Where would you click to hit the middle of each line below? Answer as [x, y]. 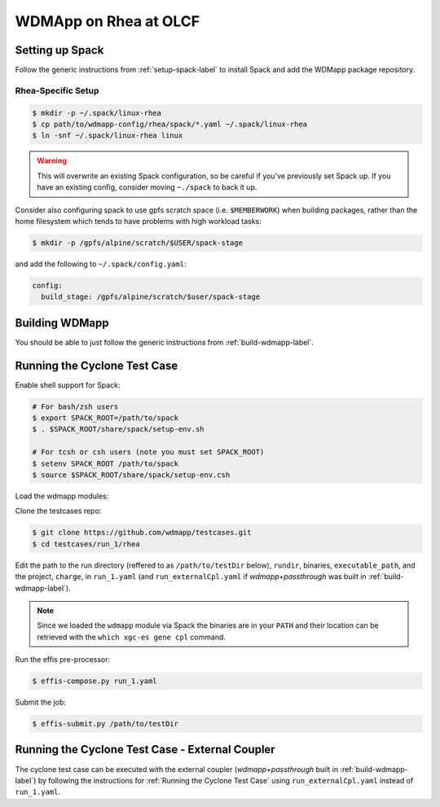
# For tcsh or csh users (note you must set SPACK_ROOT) [148, 452]
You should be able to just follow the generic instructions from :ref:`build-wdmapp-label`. [164, 342]
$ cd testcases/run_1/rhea [86, 544]
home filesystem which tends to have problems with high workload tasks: [139, 221]
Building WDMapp [62, 323]
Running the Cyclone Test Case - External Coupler [145, 750]
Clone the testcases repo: [58, 511]
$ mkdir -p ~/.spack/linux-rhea [97, 113]
